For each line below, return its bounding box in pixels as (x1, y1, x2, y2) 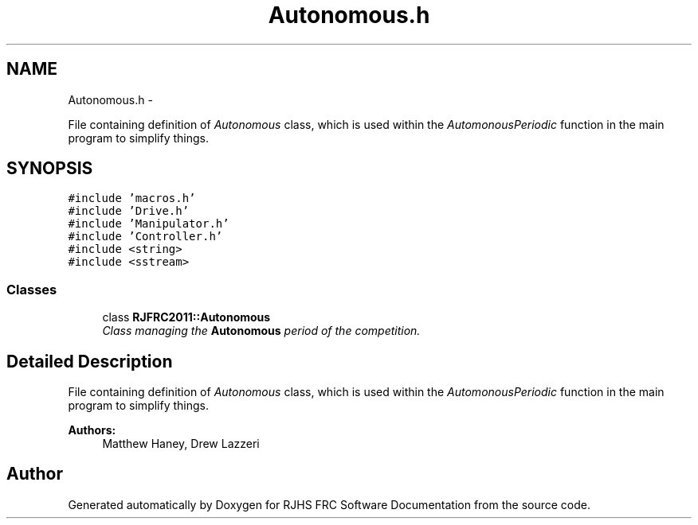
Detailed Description (6, 351, 173, 371)
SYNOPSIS (6, 158, 93, 179)
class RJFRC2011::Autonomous (102, 310, 271, 325)
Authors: (68, 423, 116, 437)
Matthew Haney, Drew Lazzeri (102, 437, 260, 451)
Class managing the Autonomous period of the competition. (102, 324, 421, 338)
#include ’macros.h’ (68, 192, 196, 205)
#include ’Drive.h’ (68, 204, 190, 218)
